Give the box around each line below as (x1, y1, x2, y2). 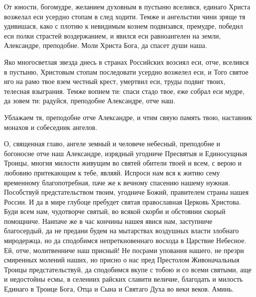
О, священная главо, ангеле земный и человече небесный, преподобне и (4, 138, 220, 149)
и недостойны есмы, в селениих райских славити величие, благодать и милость (4, 274, 243, 284)
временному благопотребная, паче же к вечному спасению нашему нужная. (4, 177, 230, 187)
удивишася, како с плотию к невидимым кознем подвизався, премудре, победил (4, 21, 243, 31)
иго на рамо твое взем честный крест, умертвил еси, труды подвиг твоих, (4, 76, 225, 86)
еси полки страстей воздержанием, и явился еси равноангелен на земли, (4, 30, 221, 41)
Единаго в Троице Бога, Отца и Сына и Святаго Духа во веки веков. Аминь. (4, 284, 234, 294)
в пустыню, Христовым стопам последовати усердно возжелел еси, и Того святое (4, 66, 249, 77)
